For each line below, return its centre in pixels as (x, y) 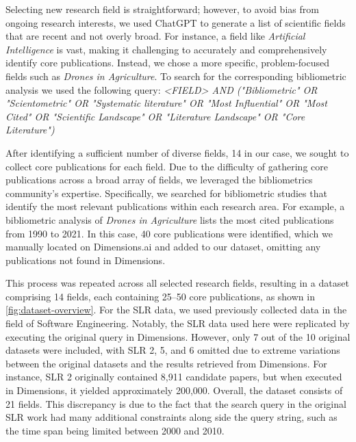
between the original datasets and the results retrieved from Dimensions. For (166, 363)
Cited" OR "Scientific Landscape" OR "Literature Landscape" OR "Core (155, 116)
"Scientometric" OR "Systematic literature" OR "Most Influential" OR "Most (166, 103)
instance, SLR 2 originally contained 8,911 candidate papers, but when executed (174, 377)
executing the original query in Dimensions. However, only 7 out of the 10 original (178, 336)
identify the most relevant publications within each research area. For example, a (175, 206)
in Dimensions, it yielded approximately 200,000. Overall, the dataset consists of (174, 390)
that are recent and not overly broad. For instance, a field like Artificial (155, 36)
